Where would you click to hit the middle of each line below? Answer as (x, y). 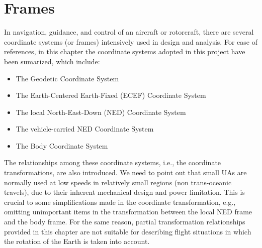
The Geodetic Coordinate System (67, 78)
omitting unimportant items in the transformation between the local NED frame (128, 212)
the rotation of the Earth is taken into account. (77, 241)
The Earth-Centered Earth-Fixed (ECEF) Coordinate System (111, 95)
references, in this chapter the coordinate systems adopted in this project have (125, 51)
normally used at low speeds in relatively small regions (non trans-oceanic (118, 182)
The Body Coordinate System (62, 145)
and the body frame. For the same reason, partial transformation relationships (125, 222)
